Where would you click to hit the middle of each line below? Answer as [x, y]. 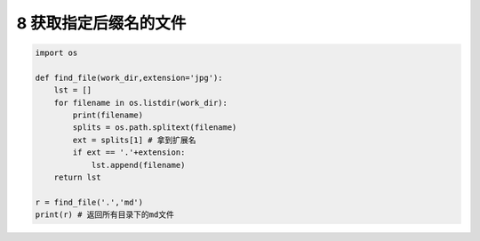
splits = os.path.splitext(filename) [155, 128]
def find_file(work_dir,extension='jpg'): [129, 77]
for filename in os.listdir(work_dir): [141, 103]
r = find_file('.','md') [89, 202]
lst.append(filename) [138, 165]
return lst [77, 177]
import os [56, 53]
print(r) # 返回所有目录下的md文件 [105, 215]
